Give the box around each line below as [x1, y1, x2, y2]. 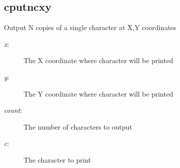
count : [4, 105, 22, 115]
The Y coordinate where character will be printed [24, 88, 173, 99]
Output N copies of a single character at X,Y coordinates [4, 22, 177, 33]
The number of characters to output [24, 121, 132, 132]
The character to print [24, 154, 91, 165]
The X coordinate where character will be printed [24, 55, 173, 66]
